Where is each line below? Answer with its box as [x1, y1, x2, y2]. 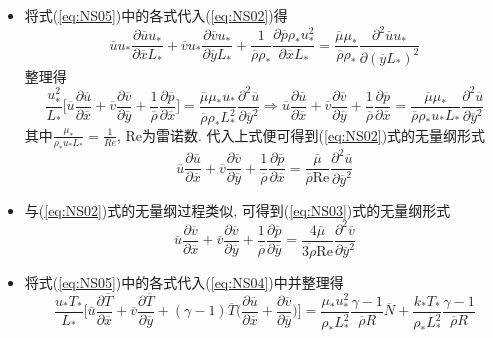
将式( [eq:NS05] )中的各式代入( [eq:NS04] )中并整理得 [24, 271, 344, 292]
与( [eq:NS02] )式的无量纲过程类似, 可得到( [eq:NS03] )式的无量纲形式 [24, 199, 451, 220]
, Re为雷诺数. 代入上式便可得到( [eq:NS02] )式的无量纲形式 [116, 124, 486, 145]
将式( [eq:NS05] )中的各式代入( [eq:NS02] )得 [24, 5, 288, 25]
